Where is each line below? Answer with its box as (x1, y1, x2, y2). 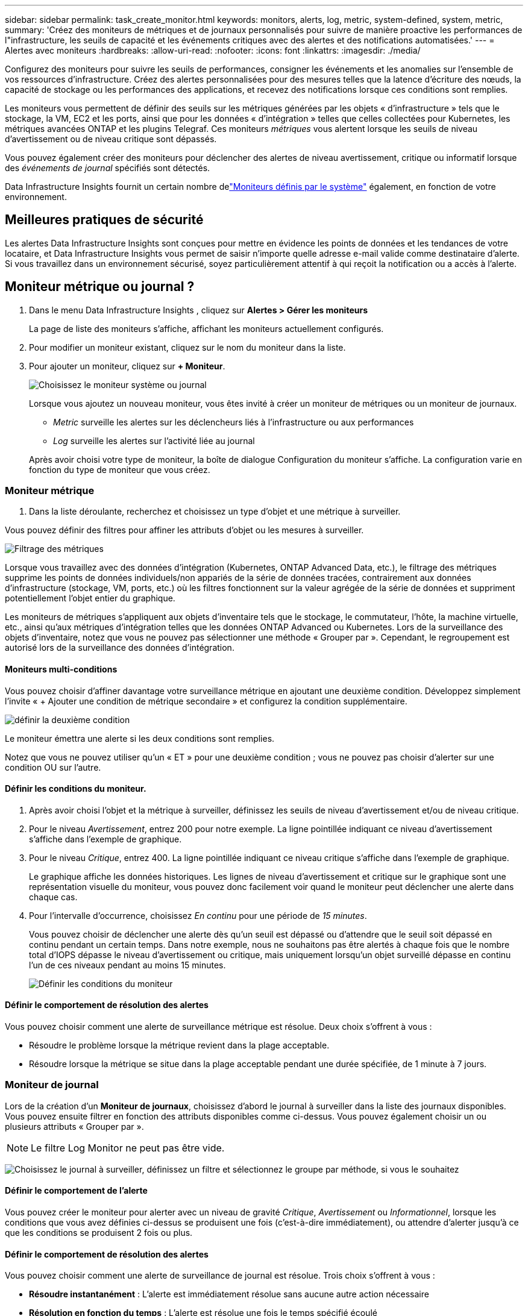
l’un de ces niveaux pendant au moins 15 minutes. (29, 959, 226, 970)
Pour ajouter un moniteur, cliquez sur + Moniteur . (29, 360, 225, 371)
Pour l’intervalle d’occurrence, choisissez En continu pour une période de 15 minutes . (29, 910, 367, 921)
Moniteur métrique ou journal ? (5, 279, 195, 295)
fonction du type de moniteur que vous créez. (29, 464, 210, 475)
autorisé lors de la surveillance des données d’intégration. (5, 642, 234, 653)
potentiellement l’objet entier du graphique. (5, 593, 175, 604)
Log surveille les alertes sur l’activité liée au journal (53, 435, 255, 446)
